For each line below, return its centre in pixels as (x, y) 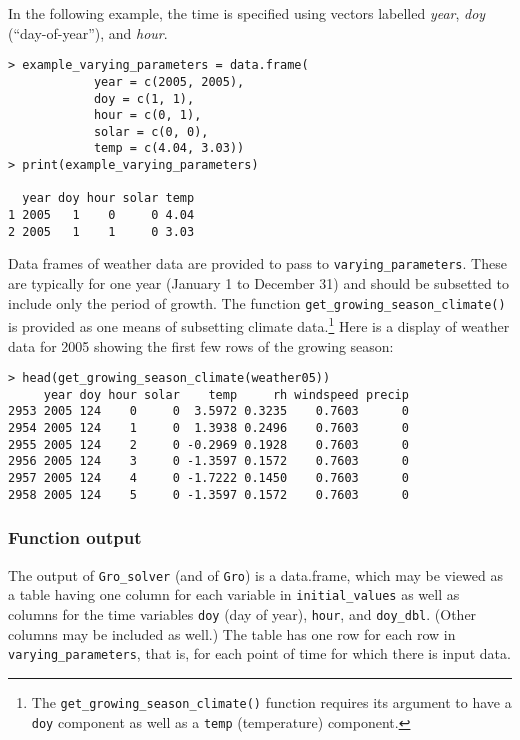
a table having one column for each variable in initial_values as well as (234, 594)
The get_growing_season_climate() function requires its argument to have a (271, 701)
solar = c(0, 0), (151, 131)
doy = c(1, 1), (144, 98)
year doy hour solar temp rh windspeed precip (226, 394)
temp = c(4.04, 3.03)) (169, 148)
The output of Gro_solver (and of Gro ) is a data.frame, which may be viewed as (255, 574)
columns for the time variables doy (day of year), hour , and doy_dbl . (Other (242, 613)
